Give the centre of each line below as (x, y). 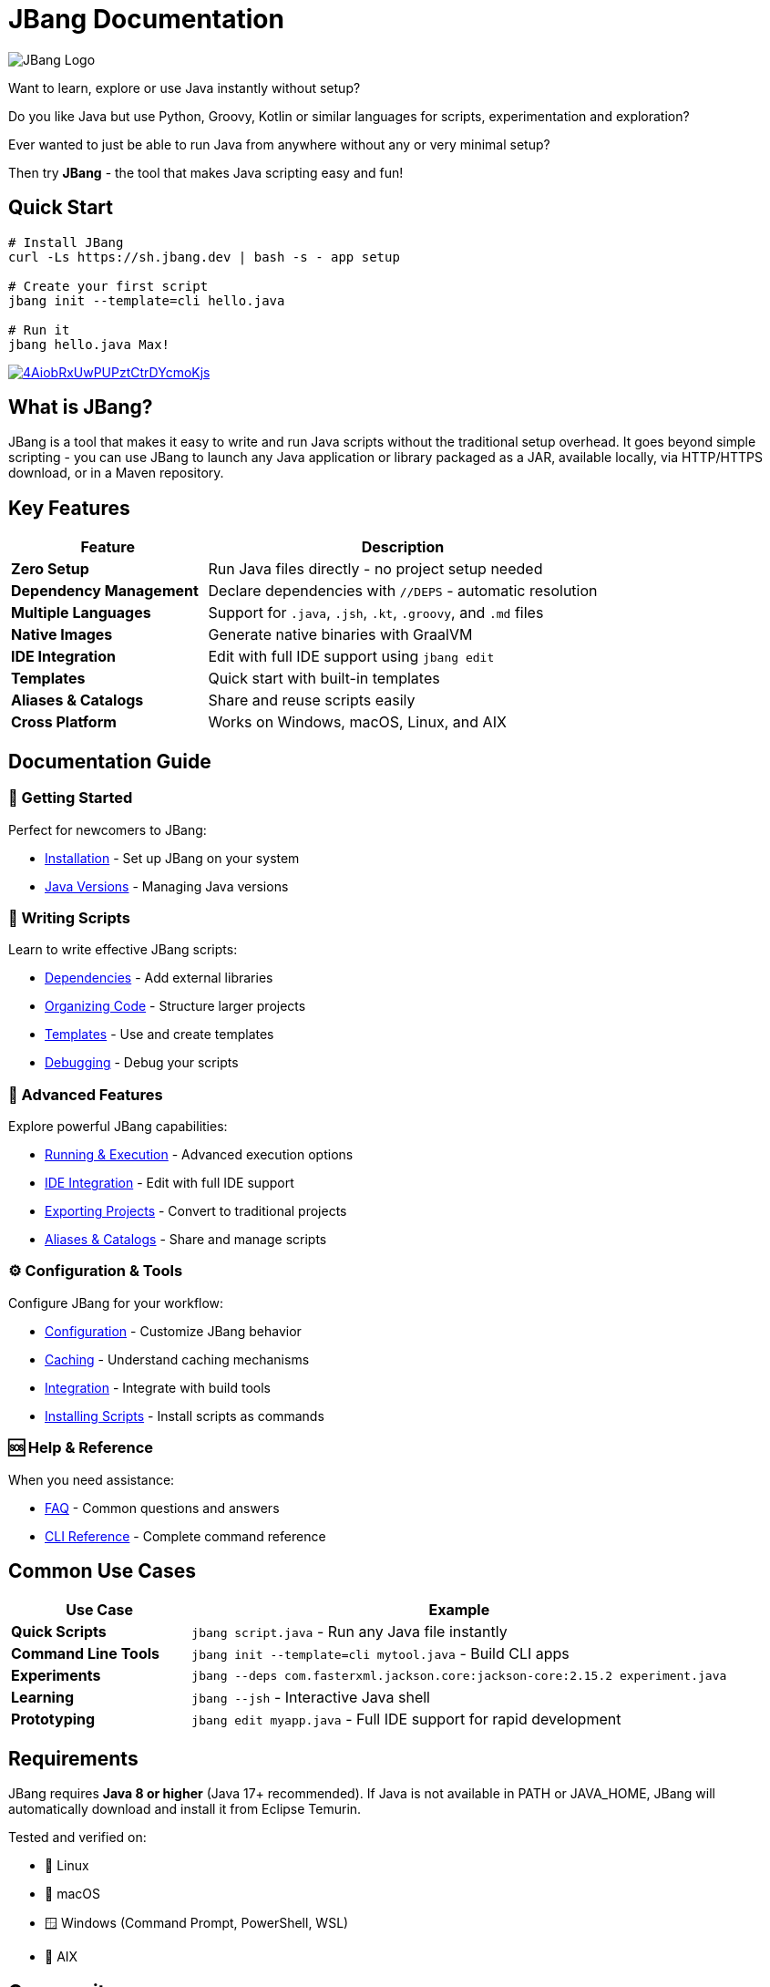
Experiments (56, 1676)
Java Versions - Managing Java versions (167, 886)
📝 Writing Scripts (69, 917)
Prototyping (53, 1719)
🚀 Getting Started (71, 798)
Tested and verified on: (77, 1838)
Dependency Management (105, 591)
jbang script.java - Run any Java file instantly (349, 1632)
